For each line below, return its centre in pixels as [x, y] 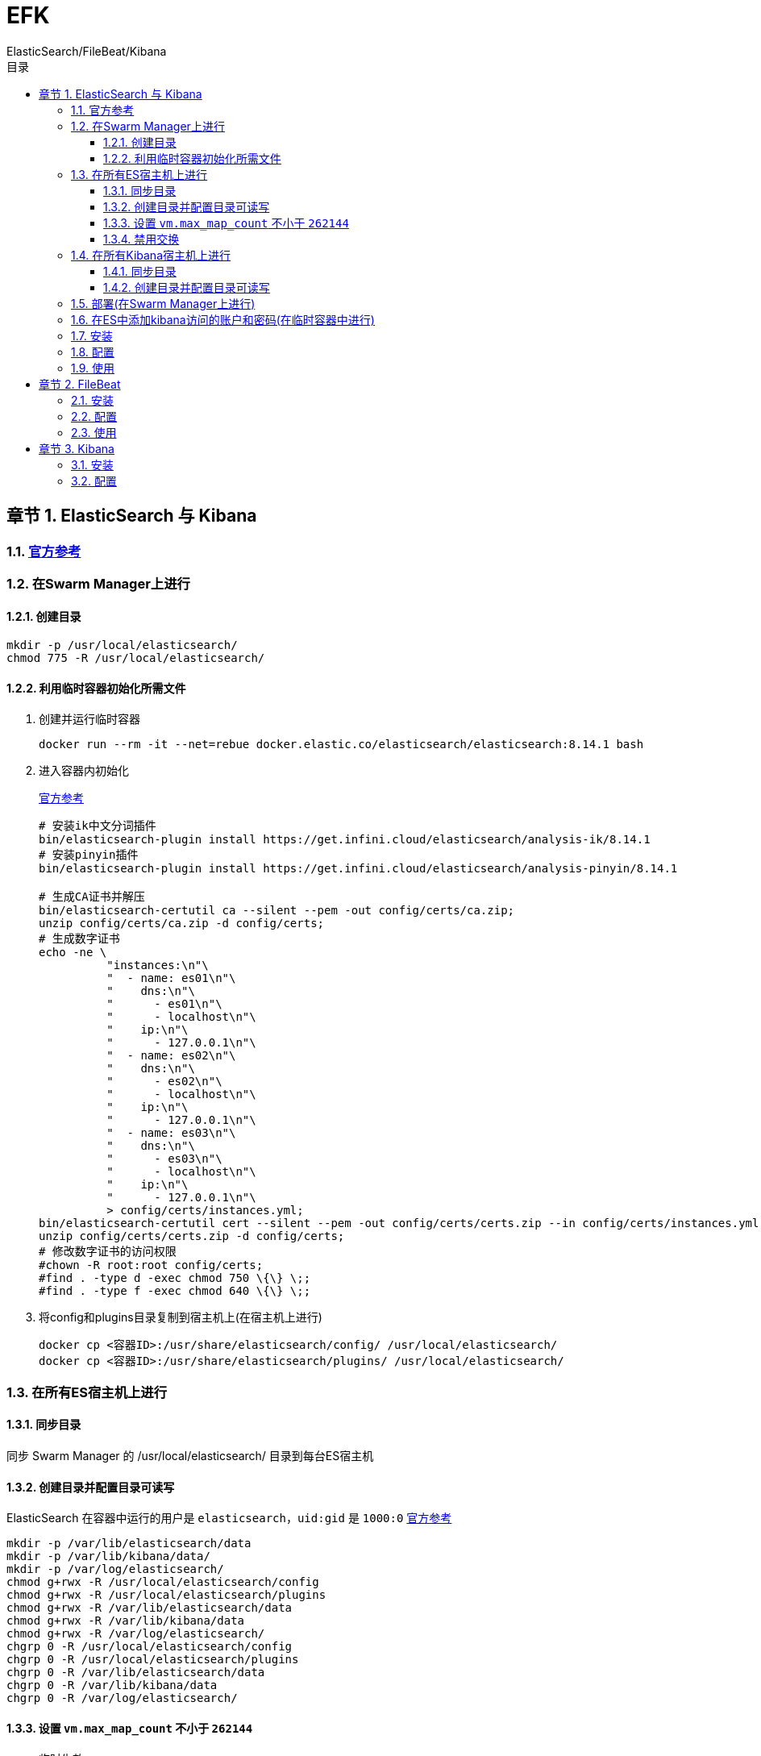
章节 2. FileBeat [80, 384]
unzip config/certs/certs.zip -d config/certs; [192, 1236]
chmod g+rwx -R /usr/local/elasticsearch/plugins [166, 1595]
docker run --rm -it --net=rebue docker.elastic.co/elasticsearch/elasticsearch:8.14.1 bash [341, 745]
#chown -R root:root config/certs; [151, 1265]
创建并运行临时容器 [89, 719]
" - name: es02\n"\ [171, 1056]
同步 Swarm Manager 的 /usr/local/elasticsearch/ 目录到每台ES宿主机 [190, 1456]
